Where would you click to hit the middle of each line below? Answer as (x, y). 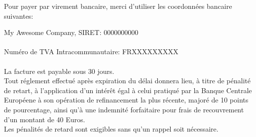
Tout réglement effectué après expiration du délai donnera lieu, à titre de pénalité (127, 81)
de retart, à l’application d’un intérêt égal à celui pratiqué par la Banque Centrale (128, 90)
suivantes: (19, 16)
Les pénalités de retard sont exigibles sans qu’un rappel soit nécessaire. (111, 129)
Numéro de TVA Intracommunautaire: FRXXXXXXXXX (91, 51)
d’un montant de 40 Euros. (45, 119)
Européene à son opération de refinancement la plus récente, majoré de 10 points (126, 100)
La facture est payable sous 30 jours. (59, 71)
